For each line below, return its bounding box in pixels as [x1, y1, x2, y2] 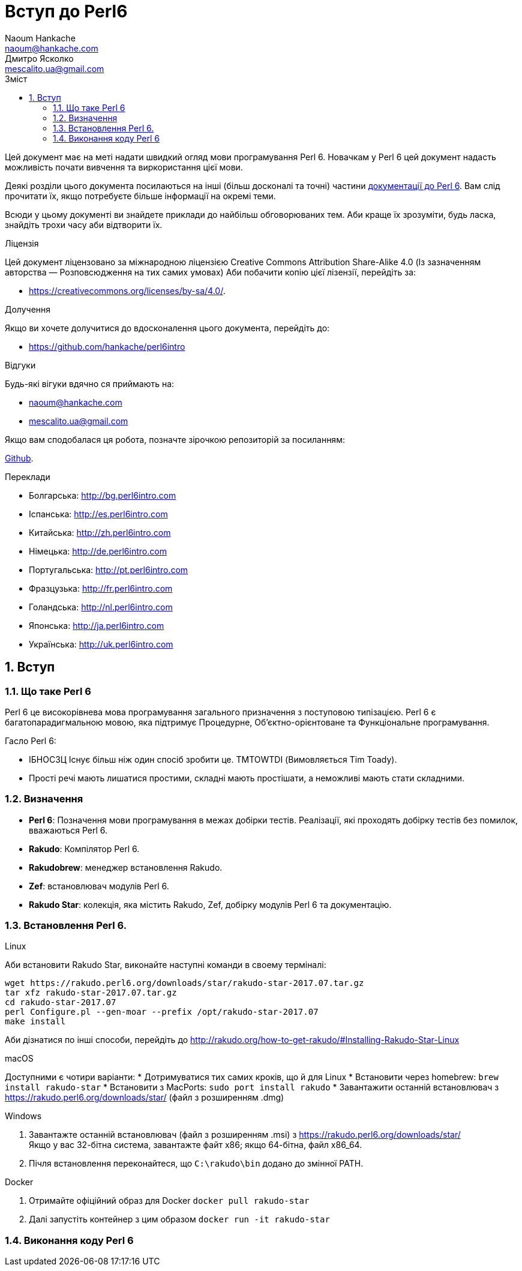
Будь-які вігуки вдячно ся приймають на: [5, 378, 175, 389]
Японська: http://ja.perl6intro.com [29, 620, 164, 631]
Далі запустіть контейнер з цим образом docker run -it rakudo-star [29, 1214, 330, 1225]
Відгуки [5, 359, 36, 370]
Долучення [5, 304, 51, 314]
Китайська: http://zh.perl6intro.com [29, 527, 171, 538]
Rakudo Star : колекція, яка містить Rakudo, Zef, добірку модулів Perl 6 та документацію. [29, 899, 392, 910]
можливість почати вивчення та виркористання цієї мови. [5, 161, 243, 172]
